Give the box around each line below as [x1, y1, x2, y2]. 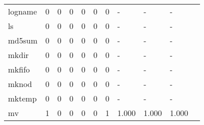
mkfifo [8, 63, 30, 75]
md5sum [8, 34, 37, 46]
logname [8, 5, 37, 17]
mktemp [8, 92, 37, 104]
